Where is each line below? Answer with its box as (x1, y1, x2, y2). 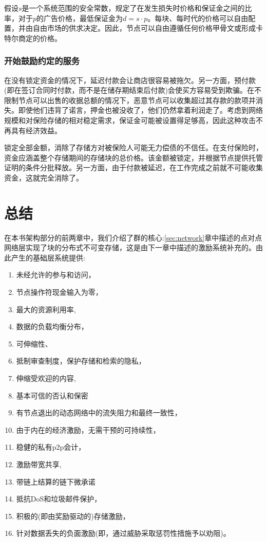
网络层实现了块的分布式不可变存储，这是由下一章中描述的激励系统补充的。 (4, 242, 256, 253)
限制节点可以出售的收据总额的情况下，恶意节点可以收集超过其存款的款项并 (4, 94, 256, 105)
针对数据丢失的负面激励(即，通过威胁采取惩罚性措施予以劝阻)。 (16, 528, 231, 538)
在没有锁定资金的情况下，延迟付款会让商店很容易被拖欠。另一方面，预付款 (4, 74, 256, 85)
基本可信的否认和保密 (16, 390, 88, 400)
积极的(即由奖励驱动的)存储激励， (16, 510, 130, 521)
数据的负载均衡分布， (16, 321, 88, 332)
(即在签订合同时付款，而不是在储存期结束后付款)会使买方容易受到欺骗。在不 (4, 85, 261, 95)
